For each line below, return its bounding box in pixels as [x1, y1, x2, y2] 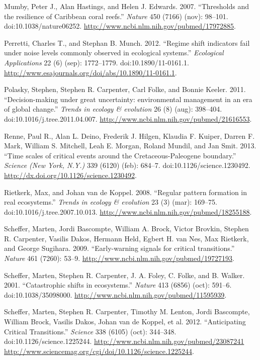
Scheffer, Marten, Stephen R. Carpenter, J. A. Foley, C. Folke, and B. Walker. [4, 269, 245, 280]
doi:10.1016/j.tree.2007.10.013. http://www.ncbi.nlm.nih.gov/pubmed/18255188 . [4, 206, 252, 217]
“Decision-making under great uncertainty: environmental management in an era [4, 94, 252, 104]
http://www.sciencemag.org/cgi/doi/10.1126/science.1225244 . [4, 345, 194, 356]
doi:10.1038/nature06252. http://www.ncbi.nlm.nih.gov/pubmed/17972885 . [4, 21, 236, 31]
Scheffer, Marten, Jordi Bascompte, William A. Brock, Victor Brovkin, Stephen [4, 223, 249, 234]
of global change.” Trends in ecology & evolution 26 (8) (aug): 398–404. [4, 104, 222, 114]
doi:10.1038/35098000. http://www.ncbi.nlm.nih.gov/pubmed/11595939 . [4, 289, 227, 300]
